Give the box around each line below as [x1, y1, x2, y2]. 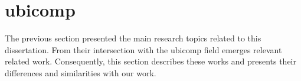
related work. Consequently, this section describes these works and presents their [5, 55, 297, 67]
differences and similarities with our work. [5, 66, 156, 79]
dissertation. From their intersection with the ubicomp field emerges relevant [5, 43, 282, 56]
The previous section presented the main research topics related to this [5, 32, 261, 44]
